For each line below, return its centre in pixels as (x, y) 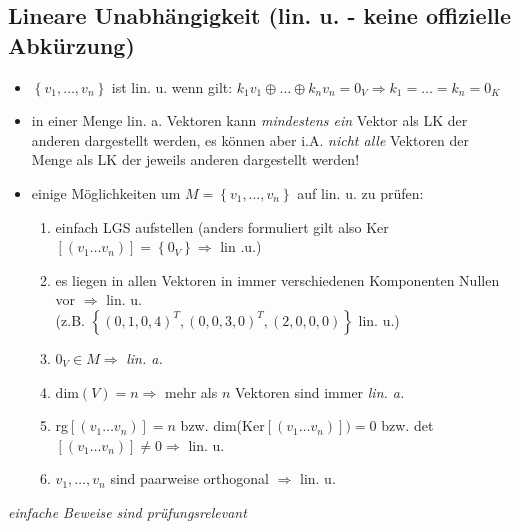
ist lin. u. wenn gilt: (172, 86)
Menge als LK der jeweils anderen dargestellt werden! (195, 159)
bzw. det (407, 425)
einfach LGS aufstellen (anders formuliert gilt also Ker (222, 226)
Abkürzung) (71, 44)
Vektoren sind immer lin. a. (319, 391)
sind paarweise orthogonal (189, 478)
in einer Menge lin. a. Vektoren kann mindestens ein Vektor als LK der (249, 120)
